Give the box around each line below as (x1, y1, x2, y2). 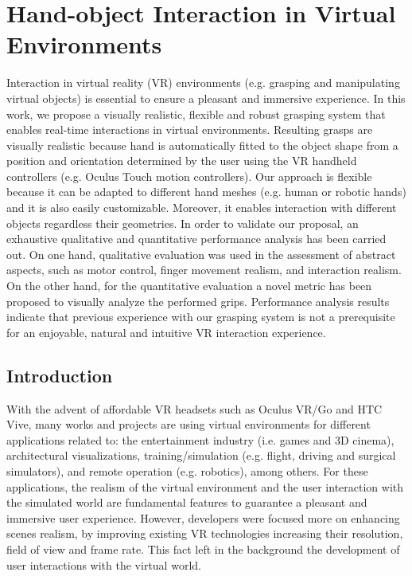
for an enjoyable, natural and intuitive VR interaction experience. (6, 323, 326, 340)
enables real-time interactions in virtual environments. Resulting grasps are (6, 121, 373, 138)
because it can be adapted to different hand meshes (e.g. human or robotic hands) (6, 183, 406, 200)
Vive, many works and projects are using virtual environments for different (6, 416, 371, 433)
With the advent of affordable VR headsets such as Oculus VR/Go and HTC (6, 400, 383, 417)
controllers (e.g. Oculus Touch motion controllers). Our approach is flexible (6, 167, 372, 184)
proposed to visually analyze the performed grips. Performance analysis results (6, 292, 390, 309)
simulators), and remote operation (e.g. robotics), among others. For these (6, 462, 368, 479)
